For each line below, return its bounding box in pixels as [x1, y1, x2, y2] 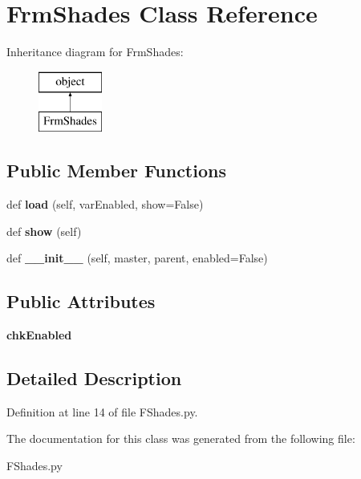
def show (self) [6, 222, 82, 239]
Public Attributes [6, 289, 156, 314]
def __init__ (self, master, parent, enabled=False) [6, 250, 268, 266]
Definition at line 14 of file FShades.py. [6, 403, 198, 420]
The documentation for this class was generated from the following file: [6, 430, 355, 447]
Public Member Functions [6, 158, 226, 183]
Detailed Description [6, 366, 182, 391]
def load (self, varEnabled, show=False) [6, 196, 204, 213]
